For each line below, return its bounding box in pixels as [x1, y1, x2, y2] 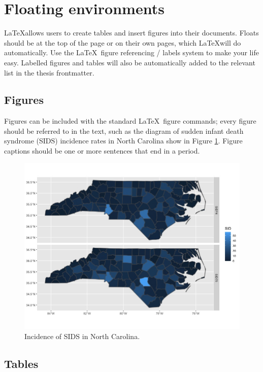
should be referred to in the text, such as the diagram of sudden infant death [4, 125, 244, 136]
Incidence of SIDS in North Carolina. [24, 330, 140, 341]
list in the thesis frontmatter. [4, 67, 94, 78]
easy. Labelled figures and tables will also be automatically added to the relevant [4, 57, 255, 67]
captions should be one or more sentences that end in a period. [4, 145, 200, 156]
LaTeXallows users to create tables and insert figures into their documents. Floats [4, 27, 259, 38]
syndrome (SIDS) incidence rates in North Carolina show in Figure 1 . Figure [4, 135, 243, 146]
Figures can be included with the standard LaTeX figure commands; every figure [4, 116, 256, 126]
